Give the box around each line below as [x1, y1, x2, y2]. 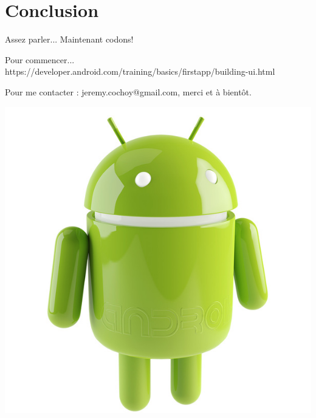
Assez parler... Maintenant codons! [5, 33, 134, 46]
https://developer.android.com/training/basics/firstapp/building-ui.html [5, 65, 275, 78]
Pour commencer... [5, 53, 75, 66]
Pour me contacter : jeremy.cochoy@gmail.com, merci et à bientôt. [5, 85, 252, 98]
